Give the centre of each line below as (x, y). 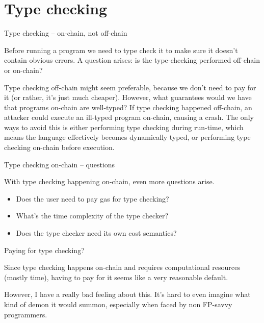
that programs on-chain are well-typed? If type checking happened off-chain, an (128, 107)
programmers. (26, 314)
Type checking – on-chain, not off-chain (66, 33)
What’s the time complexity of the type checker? (92, 216)
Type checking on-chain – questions (60, 164)
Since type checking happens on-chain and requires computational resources (122, 267)
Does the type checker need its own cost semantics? (96, 233)
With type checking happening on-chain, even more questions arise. (109, 181)
